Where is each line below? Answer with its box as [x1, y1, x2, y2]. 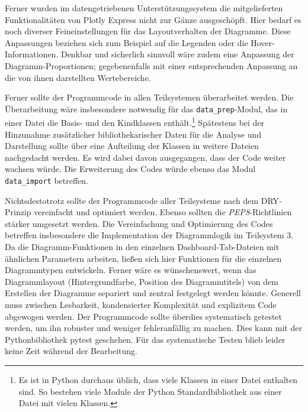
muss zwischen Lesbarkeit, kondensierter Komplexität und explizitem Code [5, 299, 277, 311]
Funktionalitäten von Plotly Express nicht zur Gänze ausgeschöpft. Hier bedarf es [5, 13, 301, 25]
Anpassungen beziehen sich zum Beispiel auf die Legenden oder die [5, 36, 248, 48]
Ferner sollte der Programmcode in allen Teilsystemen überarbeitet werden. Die [5, 91, 294, 103]
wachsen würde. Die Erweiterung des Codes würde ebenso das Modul [5, 163, 256, 175]
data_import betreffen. [5, 174, 89, 187]
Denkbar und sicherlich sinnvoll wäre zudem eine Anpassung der [60, 48, 294, 60]
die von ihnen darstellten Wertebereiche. [5, 71, 151, 83]
